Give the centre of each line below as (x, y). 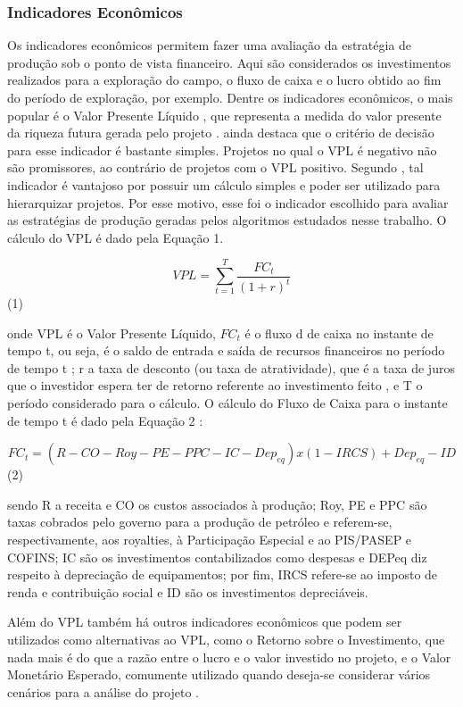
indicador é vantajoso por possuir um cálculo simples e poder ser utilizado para (224, 184)
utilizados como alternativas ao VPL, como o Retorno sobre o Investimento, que (226, 639)
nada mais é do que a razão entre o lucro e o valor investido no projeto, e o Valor (229, 657)
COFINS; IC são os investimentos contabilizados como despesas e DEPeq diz (217, 557)
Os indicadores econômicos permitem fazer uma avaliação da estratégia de (210, 45)
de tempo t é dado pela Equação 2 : (105, 420)
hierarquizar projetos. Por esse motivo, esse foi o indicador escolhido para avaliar (228, 202)
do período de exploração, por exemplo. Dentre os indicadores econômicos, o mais (230, 97)
